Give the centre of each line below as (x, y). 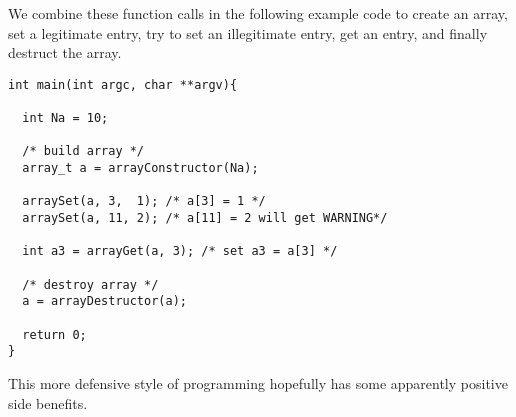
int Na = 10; (65, 118)
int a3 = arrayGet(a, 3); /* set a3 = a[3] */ (180, 251)
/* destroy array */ (90, 284)
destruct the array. (65, 52)
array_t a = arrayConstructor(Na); (140, 168)
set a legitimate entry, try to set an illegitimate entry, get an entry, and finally (248, 32)
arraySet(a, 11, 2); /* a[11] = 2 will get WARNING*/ (205, 218)
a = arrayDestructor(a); (104, 301)
